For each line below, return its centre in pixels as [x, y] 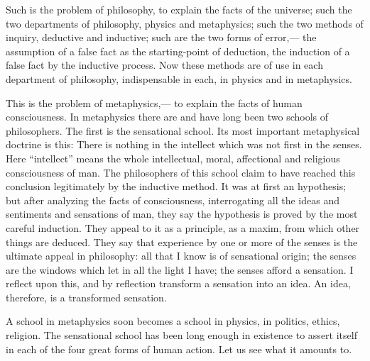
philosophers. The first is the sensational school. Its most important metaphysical [183, 130]
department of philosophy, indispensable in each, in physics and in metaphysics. [179, 78]
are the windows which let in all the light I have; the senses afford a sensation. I [180, 269]
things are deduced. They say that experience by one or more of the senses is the [182, 241]
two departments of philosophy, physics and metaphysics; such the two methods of [185, 23]
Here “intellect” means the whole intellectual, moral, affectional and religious [173, 158]
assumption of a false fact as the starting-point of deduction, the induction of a [178, 51]
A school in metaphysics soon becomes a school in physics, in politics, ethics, [173, 321]
